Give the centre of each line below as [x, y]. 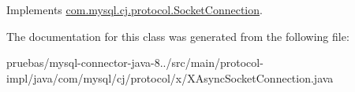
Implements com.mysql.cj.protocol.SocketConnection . [135, 9]
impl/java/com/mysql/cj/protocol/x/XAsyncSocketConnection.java [170, 77]
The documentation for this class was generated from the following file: [178, 36]
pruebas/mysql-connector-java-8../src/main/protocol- [135, 63]
